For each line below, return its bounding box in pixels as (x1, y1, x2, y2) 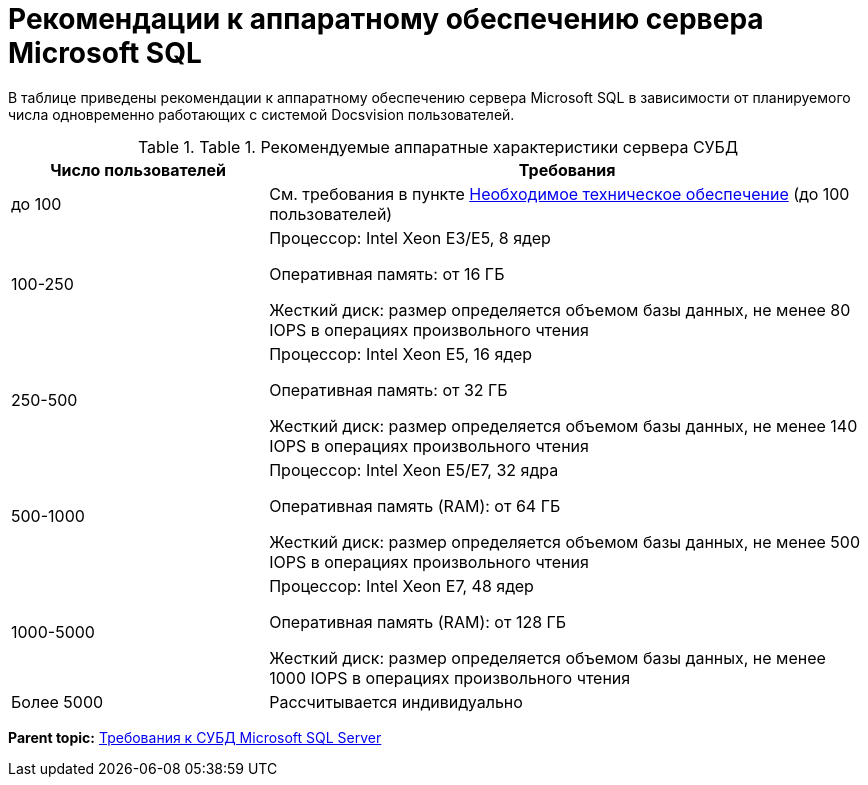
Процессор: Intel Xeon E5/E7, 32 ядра (269, 459, 559, 480)
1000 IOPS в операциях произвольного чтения (269, 667, 631, 688)
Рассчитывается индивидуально (269, 691, 523, 712)
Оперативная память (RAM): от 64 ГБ (269, 495, 561, 516)
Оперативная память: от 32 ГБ (269, 379, 508, 400)
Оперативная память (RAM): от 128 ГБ (269, 611, 567, 632)
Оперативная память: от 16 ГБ (269, 263, 505, 284)
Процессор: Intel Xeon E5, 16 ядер (269, 343, 533, 364)
